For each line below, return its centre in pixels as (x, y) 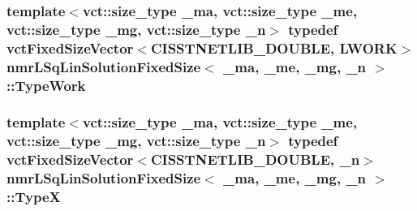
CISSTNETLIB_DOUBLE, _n (255, 159)
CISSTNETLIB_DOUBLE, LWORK (274, 47)
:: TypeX (34, 197)
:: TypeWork (46, 85)
